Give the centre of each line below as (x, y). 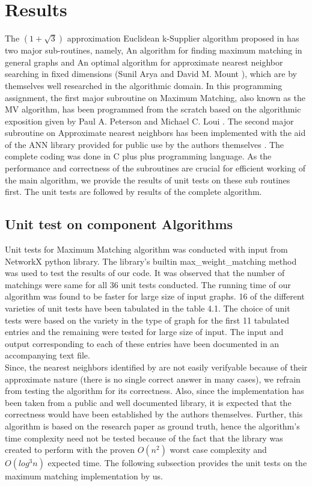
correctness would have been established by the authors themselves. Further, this (154, 414)
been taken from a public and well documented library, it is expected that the (148, 402)
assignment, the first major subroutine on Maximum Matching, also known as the (155, 97)
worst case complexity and (218, 450)
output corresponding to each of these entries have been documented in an (142, 343)
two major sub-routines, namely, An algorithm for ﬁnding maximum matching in (154, 50)
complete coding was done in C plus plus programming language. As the (138, 156)
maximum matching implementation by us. (84, 476)
